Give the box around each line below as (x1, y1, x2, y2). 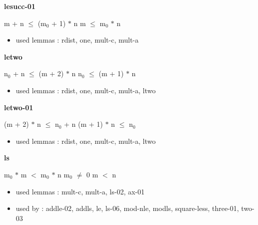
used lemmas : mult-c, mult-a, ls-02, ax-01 (15, 186, 145, 196)
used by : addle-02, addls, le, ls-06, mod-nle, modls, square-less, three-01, (15, 203, 239, 213)
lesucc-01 (4, 1, 35, 11)
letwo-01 (4, 102, 33, 112)
